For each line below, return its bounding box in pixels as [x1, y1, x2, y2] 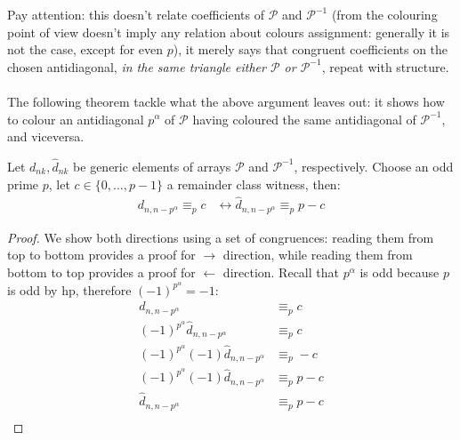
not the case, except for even [7, 40, 164, 59]
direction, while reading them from [222, 245, 413, 264]
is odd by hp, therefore [7, 280, 132, 299]
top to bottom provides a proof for [7, 245, 196, 264]
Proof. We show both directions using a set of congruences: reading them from [7, 228, 434, 246]
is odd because [359, 263, 440, 282]
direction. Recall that [222, 263, 339, 282]
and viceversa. [7, 127, 85, 146]
